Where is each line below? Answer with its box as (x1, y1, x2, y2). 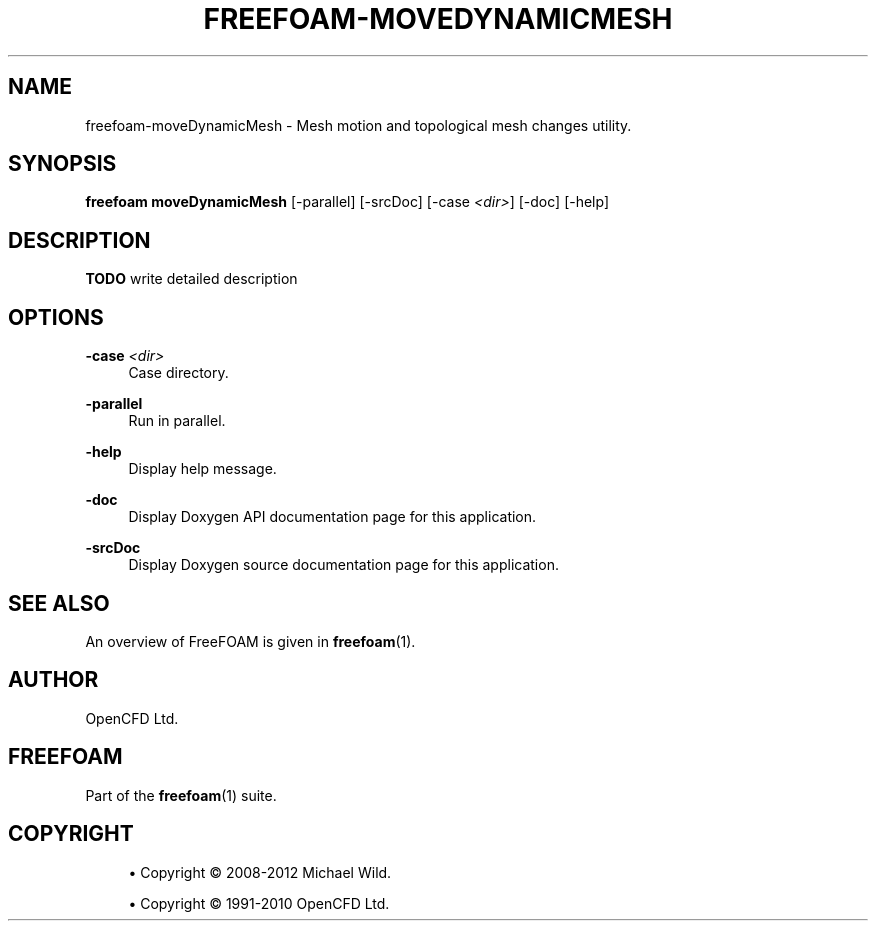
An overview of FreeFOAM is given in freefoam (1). (85, 632, 416, 650)
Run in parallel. (128, 412, 226, 430)
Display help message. (128, 460, 277, 478)
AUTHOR (8, 667, 99, 693)
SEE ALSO (8, 590, 110, 616)
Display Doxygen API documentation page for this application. (128, 508, 537, 526)
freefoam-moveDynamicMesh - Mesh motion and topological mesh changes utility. (85, 116, 632, 134)
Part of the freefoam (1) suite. (85, 786, 277, 804)
